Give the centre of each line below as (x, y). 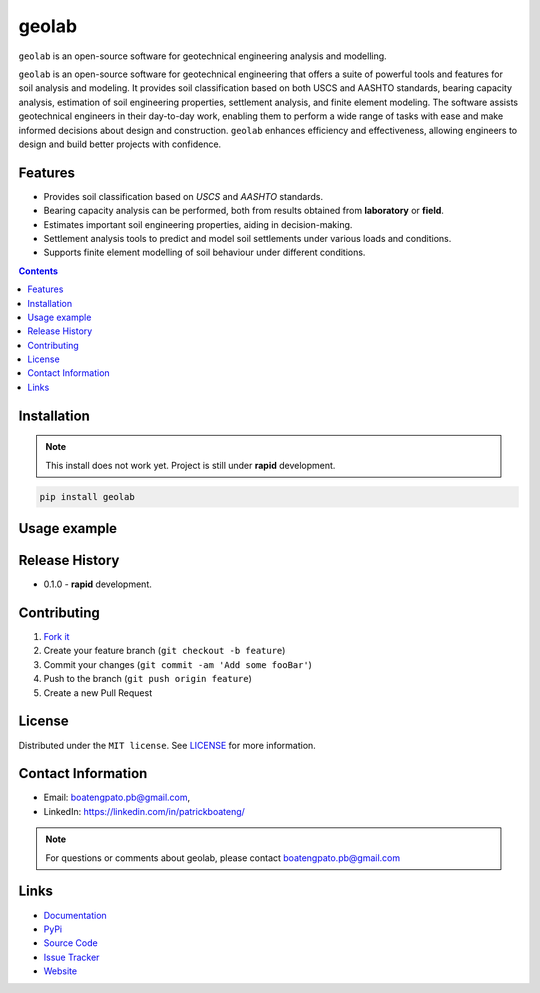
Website (60, 971)
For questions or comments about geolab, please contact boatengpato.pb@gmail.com (222, 857)
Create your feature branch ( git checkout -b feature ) (164, 651)
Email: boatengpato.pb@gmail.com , (117, 797)
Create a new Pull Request (98, 692)
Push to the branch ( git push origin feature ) (147, 679)
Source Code (71, 943)
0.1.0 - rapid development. (97, 584)
